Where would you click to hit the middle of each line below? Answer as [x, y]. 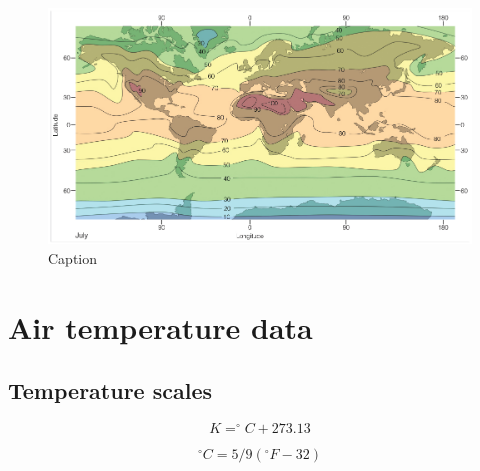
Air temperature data [160, 326]
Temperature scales [110, 390]
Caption [73, 257]
